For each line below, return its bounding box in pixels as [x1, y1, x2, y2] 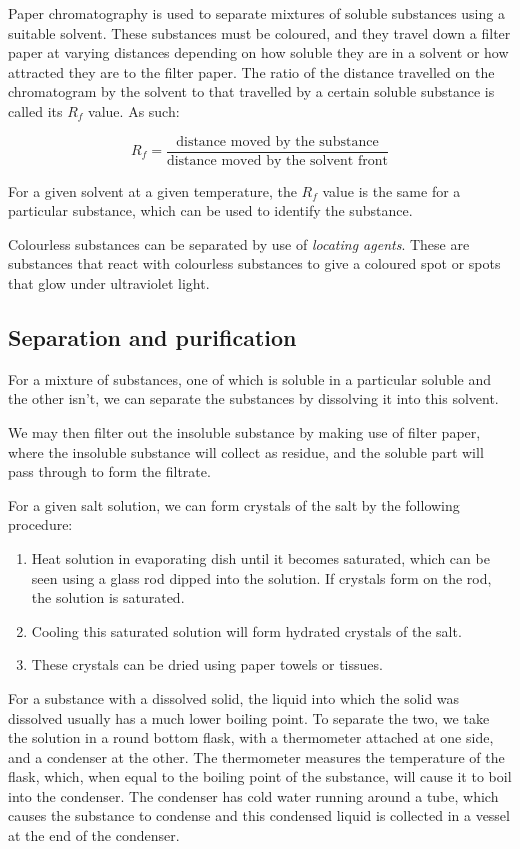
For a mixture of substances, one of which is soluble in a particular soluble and [8, 368, 492, 389]
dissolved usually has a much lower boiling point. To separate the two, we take [8, 707, 490, 728]
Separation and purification [8, 321, 297, 352]
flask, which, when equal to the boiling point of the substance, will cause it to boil [8, 766, 512, 787]
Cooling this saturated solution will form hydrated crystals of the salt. [31, 620, 462, 641]
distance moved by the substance [176, 134, 379, 149]
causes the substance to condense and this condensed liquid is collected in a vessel [8, 805, 510, 826]
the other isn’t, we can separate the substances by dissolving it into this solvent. [8, 388, 499, 409]
